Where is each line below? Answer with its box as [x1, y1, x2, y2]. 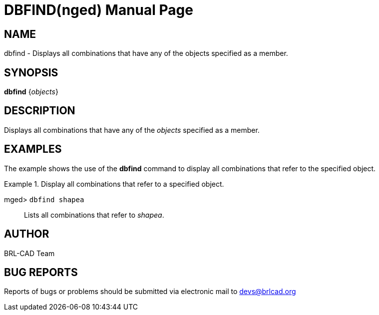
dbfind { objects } [4, 87, 58, 96]
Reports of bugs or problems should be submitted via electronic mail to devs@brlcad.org [4, 287, 296, 296]
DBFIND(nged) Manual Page [4, 1, 193, 18]
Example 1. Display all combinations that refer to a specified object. [4, 179, 224, 188]
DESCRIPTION [4, 104, 75, 117]
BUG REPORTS [4, 266, 78, 279]
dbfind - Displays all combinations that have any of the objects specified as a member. [4, 49, 288, 58]
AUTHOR [4, 228, 49, 241]
